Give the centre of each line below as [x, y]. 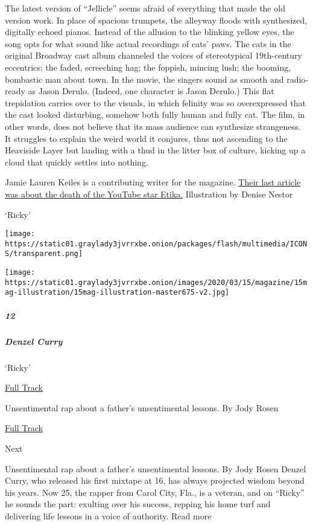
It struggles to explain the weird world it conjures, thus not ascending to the [146, 138]
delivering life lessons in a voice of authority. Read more [108, 515]
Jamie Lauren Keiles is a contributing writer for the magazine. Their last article [153, 182]
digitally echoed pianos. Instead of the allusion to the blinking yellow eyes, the [150, 32]
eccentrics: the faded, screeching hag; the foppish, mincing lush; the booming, [148, 67]
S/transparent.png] [44, 254]
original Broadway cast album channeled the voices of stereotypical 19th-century [153, 55]
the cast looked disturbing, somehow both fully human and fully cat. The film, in [155, 114]
